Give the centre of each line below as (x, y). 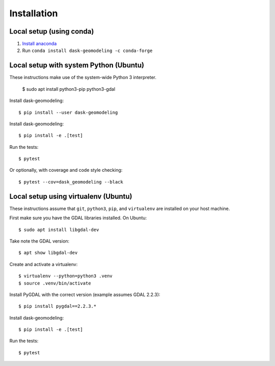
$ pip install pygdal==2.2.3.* (58, 306)
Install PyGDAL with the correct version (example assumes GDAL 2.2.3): (85, 294)
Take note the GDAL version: (39, 241)
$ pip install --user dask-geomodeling (68, 112)
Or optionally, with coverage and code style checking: (66, 170)
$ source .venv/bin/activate (55, 283)
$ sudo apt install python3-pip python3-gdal (69, 89)
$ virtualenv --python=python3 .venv (66, 276)
